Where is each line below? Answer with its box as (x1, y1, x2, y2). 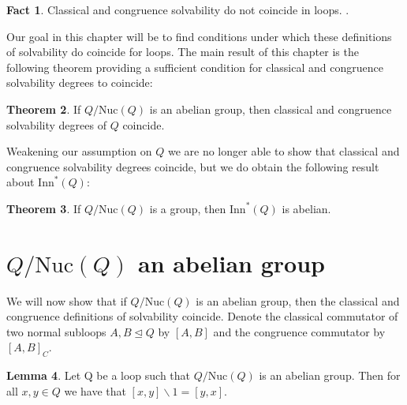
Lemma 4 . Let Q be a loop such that (6, 367, 191, 384)
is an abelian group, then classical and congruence (149, 100, 392, 117)
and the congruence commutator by (213, 323, 386, 339)
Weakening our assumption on (6, 143, 152, 159)
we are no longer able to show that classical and (167, 143, 400, 159)
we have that (64, 382, 126, 399)
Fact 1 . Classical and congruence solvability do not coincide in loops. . (6, 2, 349, 17)
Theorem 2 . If (6, 100, 81, 117)
